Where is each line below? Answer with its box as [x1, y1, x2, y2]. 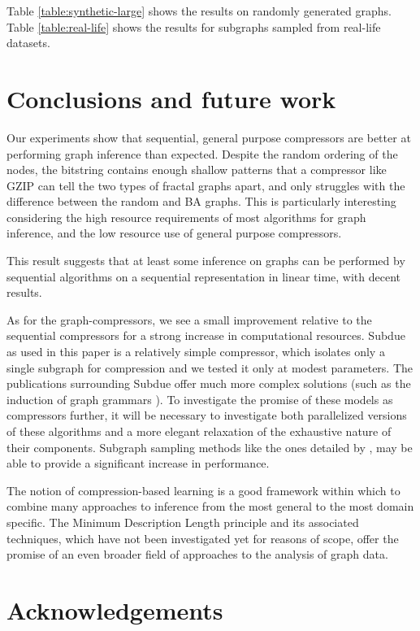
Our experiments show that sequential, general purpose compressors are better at [6, 128, 411, 146]
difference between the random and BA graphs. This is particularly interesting [6, 193, 396, 210]
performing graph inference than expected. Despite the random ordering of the [6, 145, 398, 162]
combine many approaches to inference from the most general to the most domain [6, 498, 414, 515]
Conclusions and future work [6, 81, 336, 115]
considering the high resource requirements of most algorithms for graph [6, 208, 366, 225]
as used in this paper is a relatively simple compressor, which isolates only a [6, 343, 385, 360]
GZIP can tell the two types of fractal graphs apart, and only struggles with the [6, 176, 405, 194]
